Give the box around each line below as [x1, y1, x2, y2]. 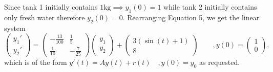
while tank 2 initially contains [163, 2, 257, 12]
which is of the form [4, 56, 67, 67]
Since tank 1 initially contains [4, 2, 98, 12]
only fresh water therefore [4, 12, 85, 22]
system [4, 22, 26, 33]
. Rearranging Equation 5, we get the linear [122, 12, 260, 22]
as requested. [199, 56, 240, 67]
